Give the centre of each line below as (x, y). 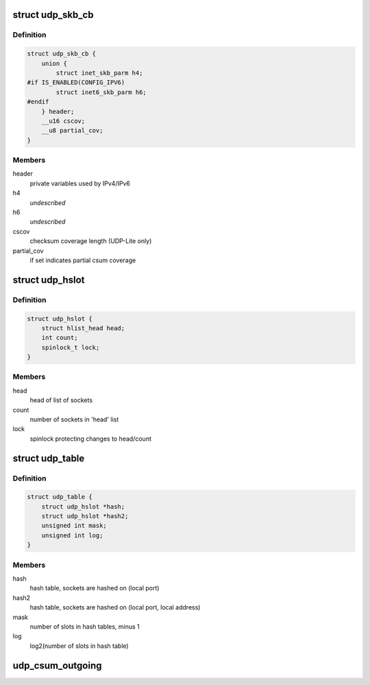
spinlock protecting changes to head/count (91, 439)
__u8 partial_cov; (72, 131)
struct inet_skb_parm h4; (99, 73)
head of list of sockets (61, 400)
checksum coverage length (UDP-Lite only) (91, 241)
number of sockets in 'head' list (74, 419)
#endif (38, 102)
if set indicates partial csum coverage (83, 260)
